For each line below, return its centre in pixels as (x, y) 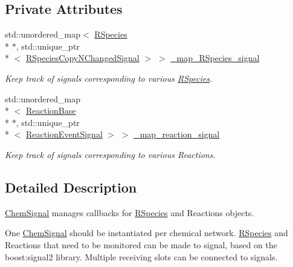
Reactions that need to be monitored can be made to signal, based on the (141, 244)
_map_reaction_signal (177, 134)
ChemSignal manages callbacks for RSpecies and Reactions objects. (130, 212)
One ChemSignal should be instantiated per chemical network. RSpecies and (146, 233)
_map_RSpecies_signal (215, 58)
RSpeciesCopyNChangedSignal (83, 58)
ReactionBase (51, 110)
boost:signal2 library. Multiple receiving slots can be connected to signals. (141, 256)
